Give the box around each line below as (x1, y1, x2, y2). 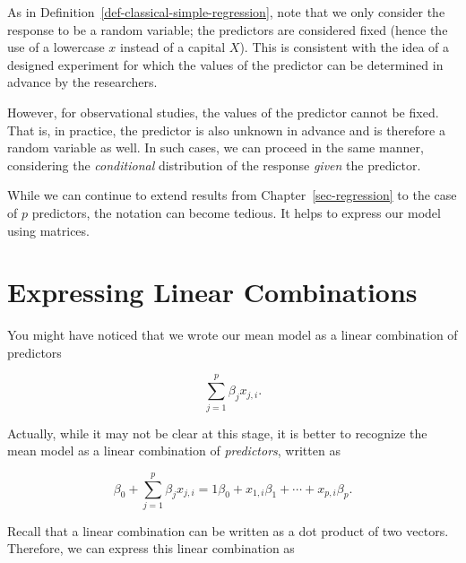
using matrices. (7, 221, 90, 239)
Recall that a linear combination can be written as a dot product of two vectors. (7, 521, 449, 540)
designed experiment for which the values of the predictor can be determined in (7, 55, 444, 74)
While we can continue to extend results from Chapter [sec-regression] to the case (7, 186, 457, 204)
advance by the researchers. (7, 73, 158, 91)
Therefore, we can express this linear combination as (7, 539, 295, 558)
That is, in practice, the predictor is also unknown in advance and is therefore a (7, 120, 445, 139)
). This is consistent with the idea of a (239, 38, 450, 56)
